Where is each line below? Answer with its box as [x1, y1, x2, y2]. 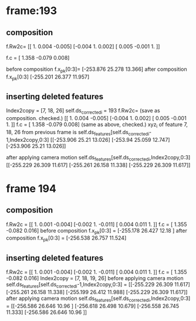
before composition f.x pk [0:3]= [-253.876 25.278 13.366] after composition [6, 66, 188, 74]
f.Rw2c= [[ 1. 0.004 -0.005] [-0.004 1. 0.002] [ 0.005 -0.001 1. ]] [6, 43, 160, 50]
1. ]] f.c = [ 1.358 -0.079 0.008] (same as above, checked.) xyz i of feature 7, [6, 121, 188, 129]
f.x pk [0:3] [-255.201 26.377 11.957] [6, 73, 90, 81]
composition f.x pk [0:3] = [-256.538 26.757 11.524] [6, 234, 127, 243]
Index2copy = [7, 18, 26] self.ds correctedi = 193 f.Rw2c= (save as [6, 107, 160, 115]
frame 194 [6, 182, 57, 195]
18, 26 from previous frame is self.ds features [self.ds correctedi [6, 129, 150, 137]
